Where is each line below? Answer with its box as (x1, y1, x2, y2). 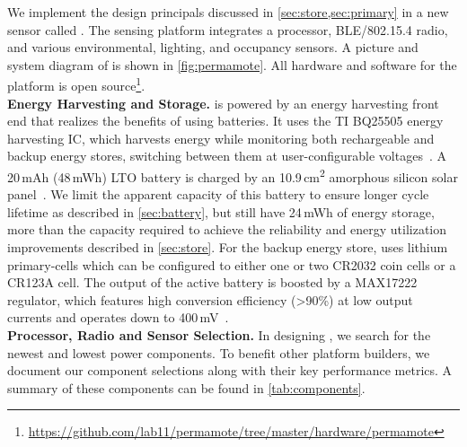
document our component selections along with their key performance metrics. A (7, 361, 453, 380)
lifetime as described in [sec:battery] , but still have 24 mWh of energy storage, (7, 202, 435, 221)
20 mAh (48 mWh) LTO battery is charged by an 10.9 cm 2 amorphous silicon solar (7, 165, 458, 186)
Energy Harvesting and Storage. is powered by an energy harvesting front (7, 93, 439, 112)
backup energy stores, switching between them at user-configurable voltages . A (7, 146, 446, 165)
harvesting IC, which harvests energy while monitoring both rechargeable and (7, 128, 435, 147)
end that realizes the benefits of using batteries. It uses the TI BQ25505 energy (7, 111, 444, 130)
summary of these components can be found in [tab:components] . (7, 378, 366, 397)
